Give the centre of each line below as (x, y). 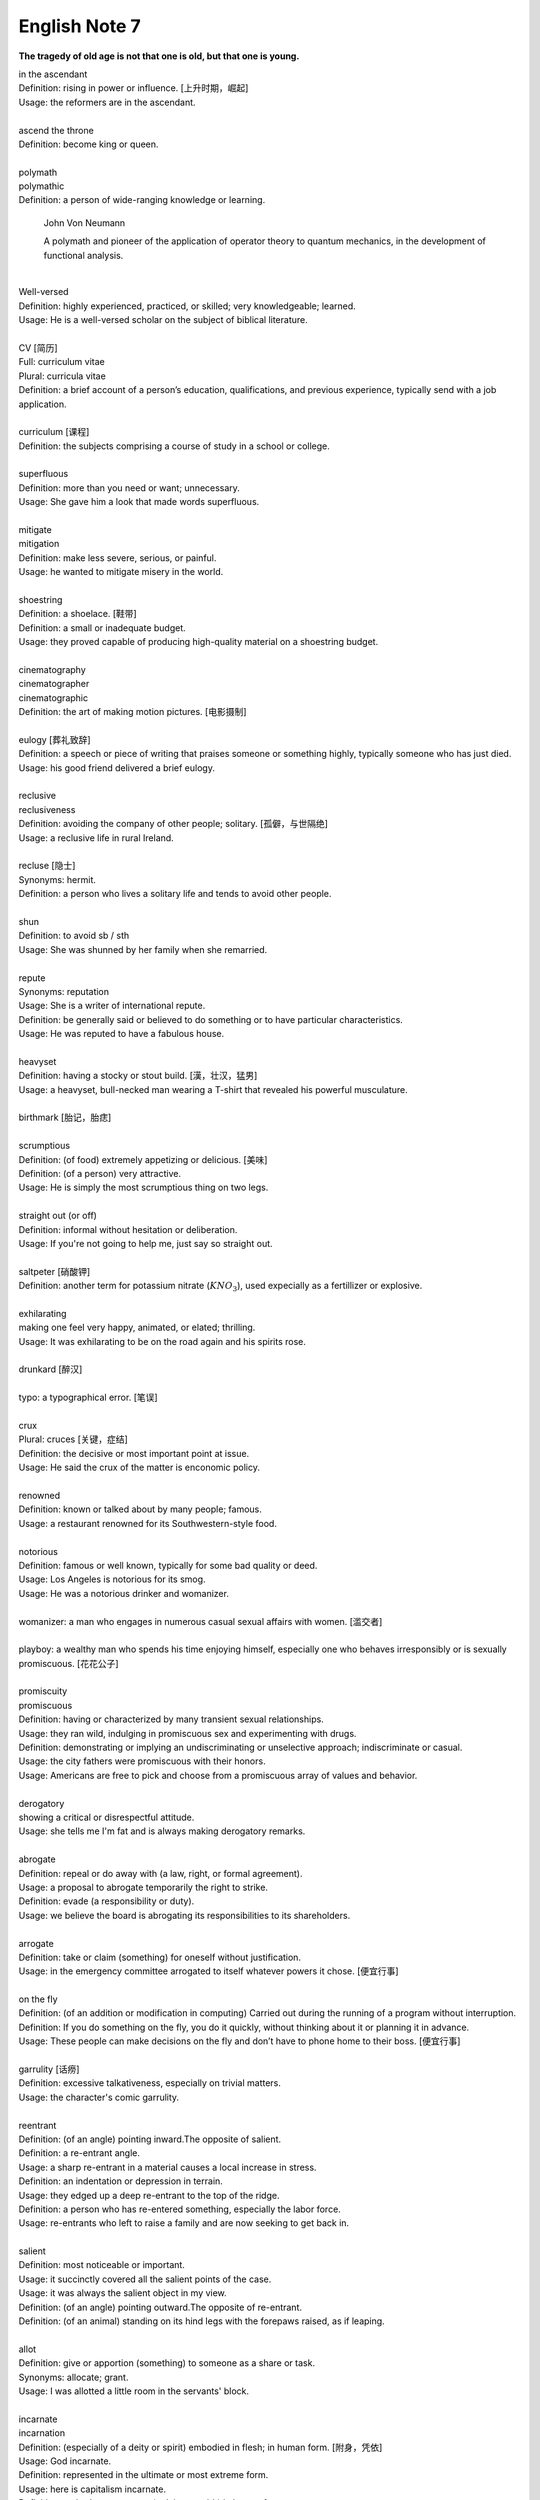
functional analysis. (83, 255)
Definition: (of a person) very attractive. (100, 1174)
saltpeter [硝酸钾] (54, 1271)
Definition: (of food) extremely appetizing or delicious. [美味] (143, 1159)
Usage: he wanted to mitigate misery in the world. (121, 572)
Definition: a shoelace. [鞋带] (77, 614)
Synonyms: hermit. (57, 879)
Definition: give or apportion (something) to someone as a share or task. (166, 2363)
